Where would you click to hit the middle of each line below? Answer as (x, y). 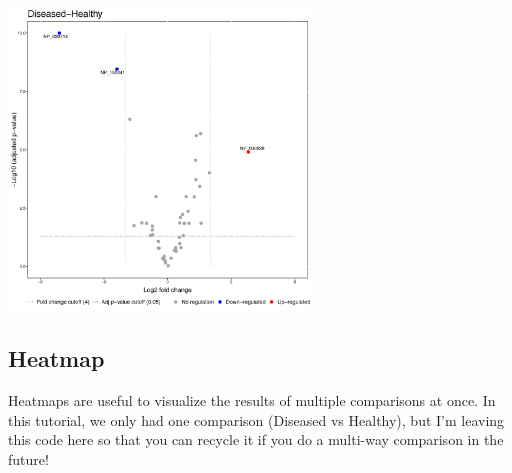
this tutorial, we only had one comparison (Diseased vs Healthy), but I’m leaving (256, 419)
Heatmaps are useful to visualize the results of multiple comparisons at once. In (252, 400)
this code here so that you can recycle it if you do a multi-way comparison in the (256, 439)
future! (28, 458)
